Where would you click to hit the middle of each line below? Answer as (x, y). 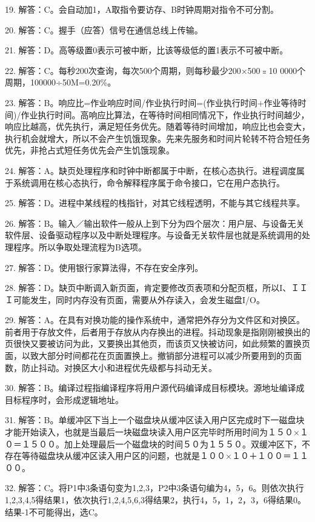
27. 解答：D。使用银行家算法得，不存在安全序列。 (104, 267)
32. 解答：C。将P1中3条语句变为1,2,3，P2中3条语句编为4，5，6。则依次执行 (154, 488)
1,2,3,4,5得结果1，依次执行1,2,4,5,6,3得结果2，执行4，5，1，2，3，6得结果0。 (156, 500)
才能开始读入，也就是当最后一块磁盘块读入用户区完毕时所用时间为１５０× (152, 432)
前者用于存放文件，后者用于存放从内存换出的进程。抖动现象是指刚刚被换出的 (157, 331)
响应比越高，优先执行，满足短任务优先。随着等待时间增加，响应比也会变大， (157, 126)
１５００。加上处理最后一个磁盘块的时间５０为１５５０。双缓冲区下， (161, 443)
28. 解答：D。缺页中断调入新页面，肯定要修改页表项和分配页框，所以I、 (148, 288)
